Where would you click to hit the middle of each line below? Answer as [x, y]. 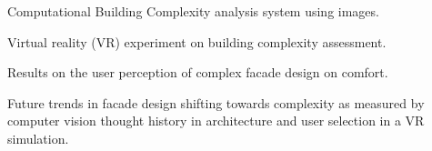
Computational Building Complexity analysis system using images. [193, 11]
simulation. [38, 138]
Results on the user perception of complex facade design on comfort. [198, 72]
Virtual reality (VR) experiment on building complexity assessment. [197, 41]
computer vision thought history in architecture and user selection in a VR [216, 121]
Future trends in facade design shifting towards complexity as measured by [216, 102]
